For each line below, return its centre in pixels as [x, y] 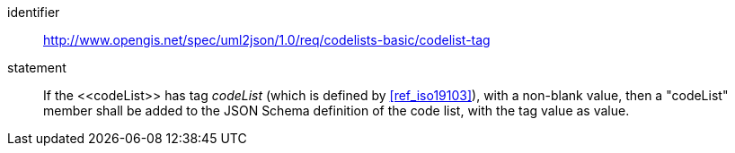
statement [37, 68]
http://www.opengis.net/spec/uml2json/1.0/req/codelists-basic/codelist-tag [267, 40]
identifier [34, 12]
